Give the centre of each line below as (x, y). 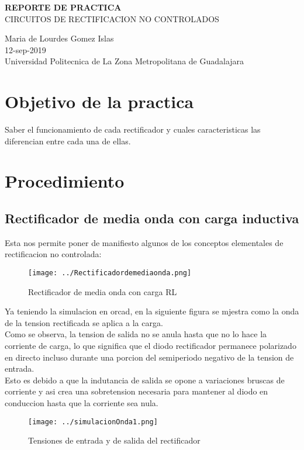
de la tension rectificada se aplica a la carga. (84, 322)
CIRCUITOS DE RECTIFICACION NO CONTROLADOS (112, 18)
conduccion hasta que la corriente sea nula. (82, 403)
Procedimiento (65, 181)
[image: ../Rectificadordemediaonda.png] (110, 273)
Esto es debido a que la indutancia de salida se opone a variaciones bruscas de (145, 380)
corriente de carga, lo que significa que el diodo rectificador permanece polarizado (151, 346)
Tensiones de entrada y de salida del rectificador (114, 440)
